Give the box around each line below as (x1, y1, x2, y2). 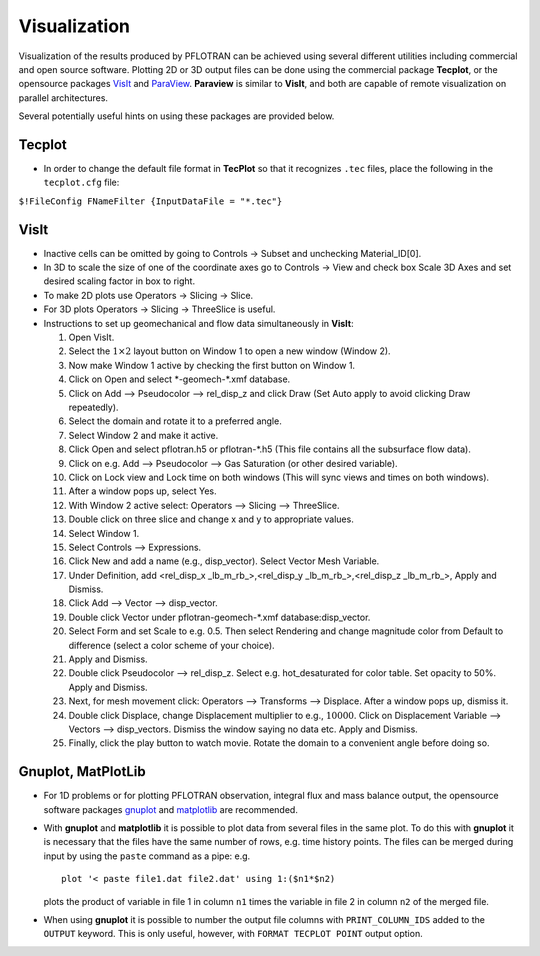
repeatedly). (68, 401, 119, 413)
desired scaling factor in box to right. (43, 275, 195, 287)
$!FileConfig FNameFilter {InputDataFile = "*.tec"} (18, 195, 283, 207)
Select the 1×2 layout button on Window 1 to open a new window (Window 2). (68, 345, 391, 357)
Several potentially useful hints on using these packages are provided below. (18, 110, 335, 122)
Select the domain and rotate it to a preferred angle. (68, 415, 282, 427)
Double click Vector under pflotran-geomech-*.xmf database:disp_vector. (68, 611, 371, 623)
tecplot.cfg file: (43, 176, 120, 189)
